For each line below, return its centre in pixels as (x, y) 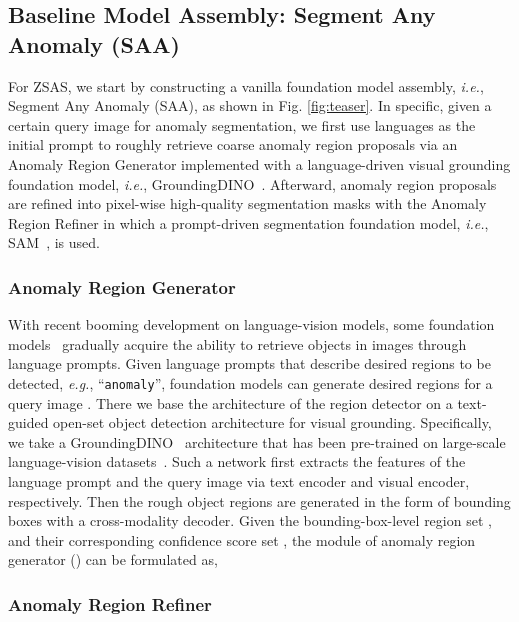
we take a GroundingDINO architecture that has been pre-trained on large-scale (257, 441)
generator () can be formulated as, (113, 559)
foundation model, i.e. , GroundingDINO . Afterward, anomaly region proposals (252, 183)
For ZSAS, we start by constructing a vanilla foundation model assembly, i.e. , (246, 85)
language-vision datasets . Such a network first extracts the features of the (237, 461)
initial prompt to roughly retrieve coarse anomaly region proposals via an (233, 144)
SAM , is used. (54, 242)
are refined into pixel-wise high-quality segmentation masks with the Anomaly (247, 203)
